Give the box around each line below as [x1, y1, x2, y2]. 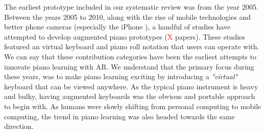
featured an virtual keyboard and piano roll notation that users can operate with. [4, 41, 259, 52]
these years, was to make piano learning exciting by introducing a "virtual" [4, 71, 238, 82]
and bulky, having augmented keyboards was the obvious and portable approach [4, 91, 255, 102]
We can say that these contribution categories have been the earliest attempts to [4, 51, 256, 61]
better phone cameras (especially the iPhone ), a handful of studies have [4, 21, 231, 32]
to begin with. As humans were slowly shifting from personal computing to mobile [4, 101, 261, 111]
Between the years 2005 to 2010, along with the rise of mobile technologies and [4, 11, 251, 22]
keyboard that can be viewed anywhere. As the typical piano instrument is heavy [4, 81, 258, 91]
